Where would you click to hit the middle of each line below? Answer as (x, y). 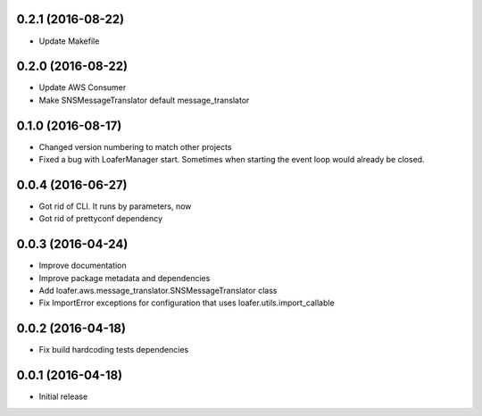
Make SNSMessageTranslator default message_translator (144, 100)
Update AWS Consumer (83, 87)
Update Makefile (69, 41)
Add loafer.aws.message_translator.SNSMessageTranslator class (158, 291)
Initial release (63, 396)
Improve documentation (83, 266)
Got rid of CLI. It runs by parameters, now (115, 206)
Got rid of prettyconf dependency (101, 219)
